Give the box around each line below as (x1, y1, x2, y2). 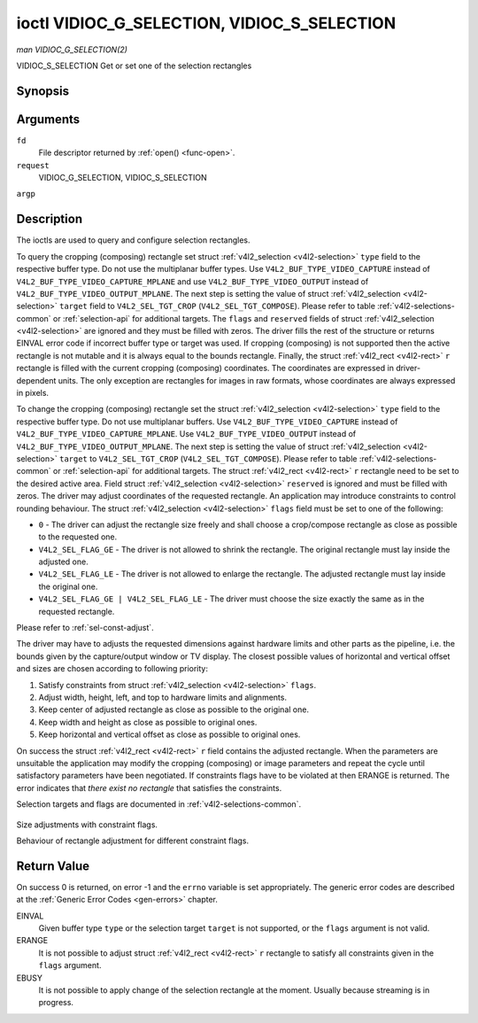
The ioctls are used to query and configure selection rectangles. (16, 235, 251, 245)
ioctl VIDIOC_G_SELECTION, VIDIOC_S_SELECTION (16, 13, 397, 33)
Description (16, 212, 83, 227)
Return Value (16, 858, 90, 873)
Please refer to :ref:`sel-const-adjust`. (16, 623, 154, 633)
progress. (38, 997, 74, 1008)
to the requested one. (38, 531, 118, 542)
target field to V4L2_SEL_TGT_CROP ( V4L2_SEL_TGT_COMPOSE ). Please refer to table (58, 301, 376, 312)
